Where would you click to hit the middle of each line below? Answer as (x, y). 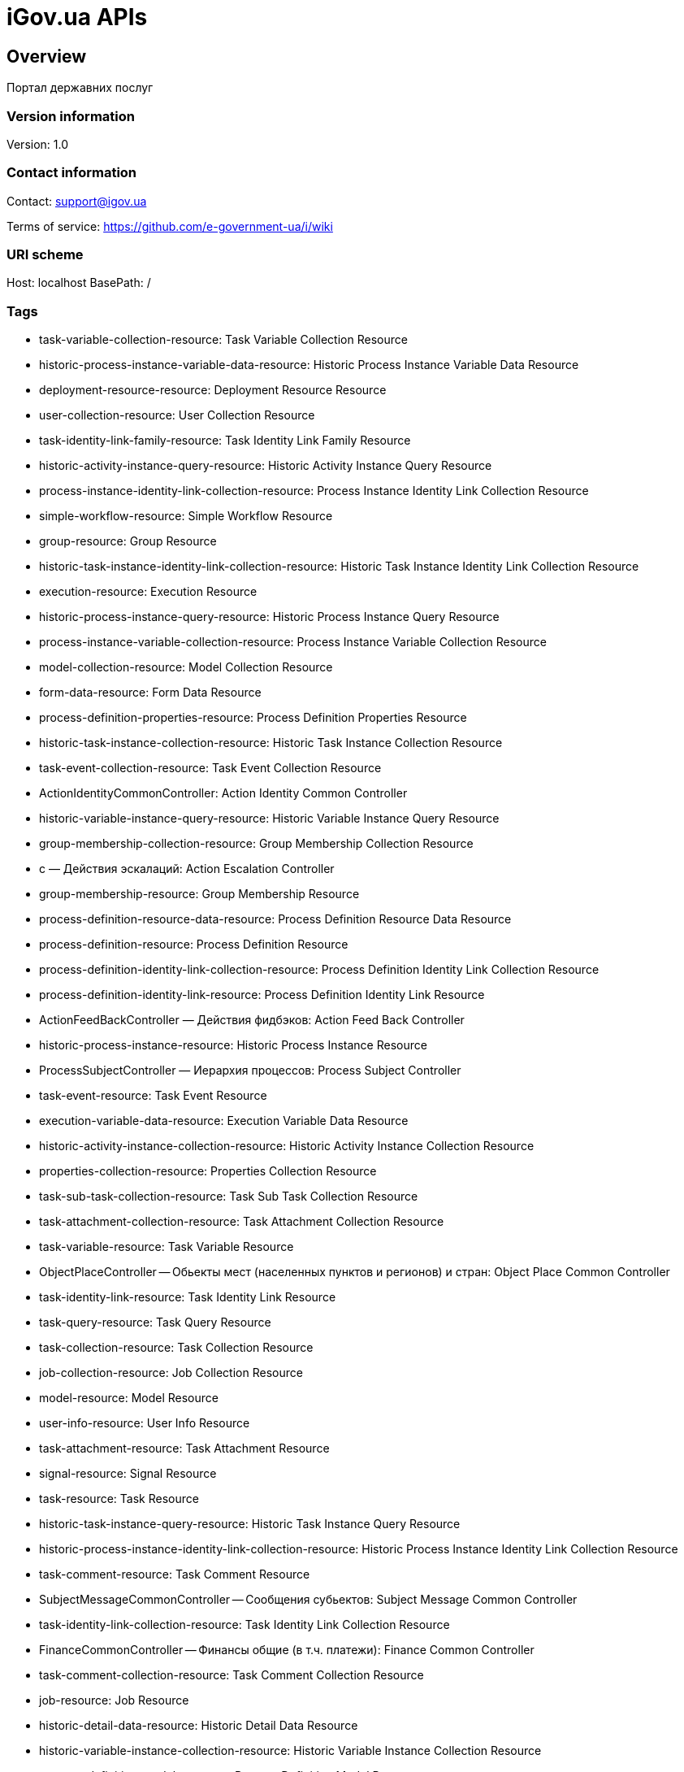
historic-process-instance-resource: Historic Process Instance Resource (233, 1045)
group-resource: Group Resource (128, 541)
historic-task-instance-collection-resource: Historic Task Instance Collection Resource (271, 743)
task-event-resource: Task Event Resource (153, 1096)
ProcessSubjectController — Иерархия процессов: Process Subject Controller (250, 1071)
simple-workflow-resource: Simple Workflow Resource (186, 516)
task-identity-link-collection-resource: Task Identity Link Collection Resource (245, 1625)
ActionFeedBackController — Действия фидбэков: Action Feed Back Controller (252, 1020)
